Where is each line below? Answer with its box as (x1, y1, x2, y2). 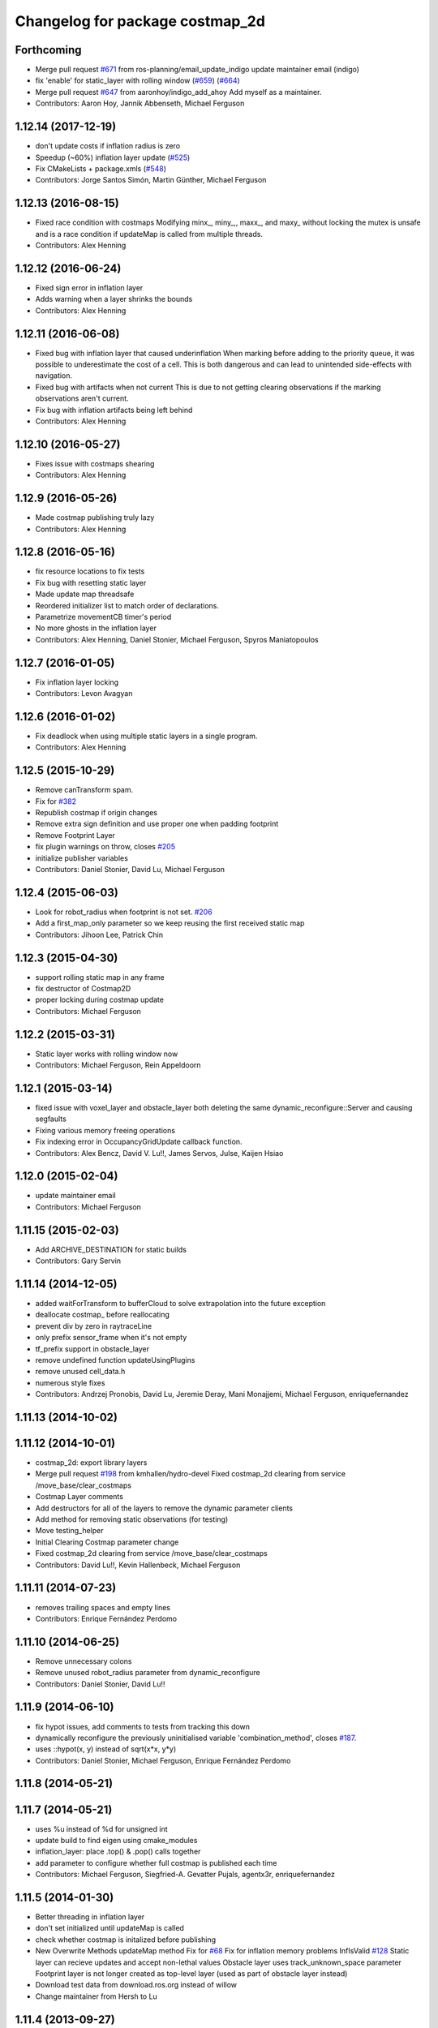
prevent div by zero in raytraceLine (35, 1321, 152, 1330)
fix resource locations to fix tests (35, 566, 145, 576)
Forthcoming (15, 43, 82, 57)
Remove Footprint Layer (35, 830, 115, 840)
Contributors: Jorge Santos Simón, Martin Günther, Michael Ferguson (35, 175, 267, 185)
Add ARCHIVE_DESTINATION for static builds (35, 1244, 187, 1254)
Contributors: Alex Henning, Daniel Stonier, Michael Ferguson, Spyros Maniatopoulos (35, 634, 320, 644)
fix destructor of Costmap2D (35, 984, 131, 993)
